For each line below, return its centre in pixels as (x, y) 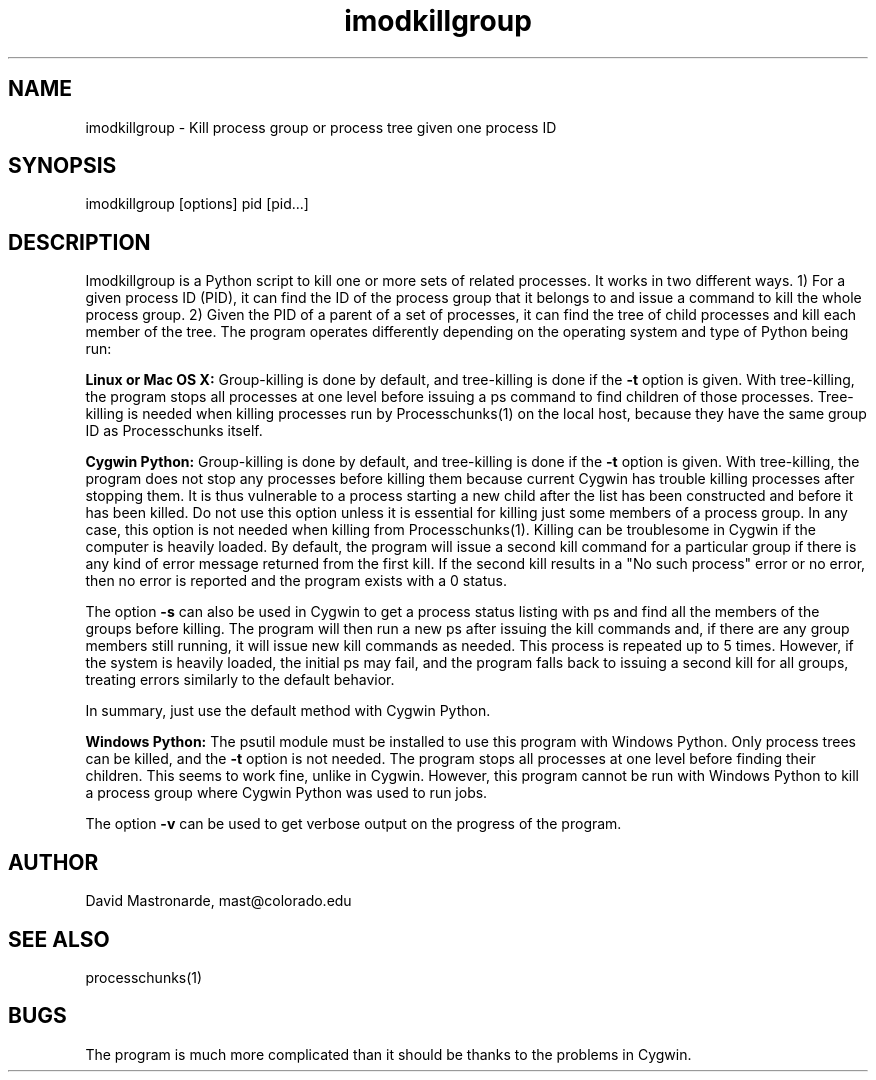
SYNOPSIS (62, 166)
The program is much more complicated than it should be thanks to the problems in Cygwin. (388, 1054)
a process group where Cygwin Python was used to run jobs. (286, 793)
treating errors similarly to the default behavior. (240, 680)
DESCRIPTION (79, 242)
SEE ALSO (59, 939)
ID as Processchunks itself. (174, 431)
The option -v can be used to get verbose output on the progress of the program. (353, 824)
